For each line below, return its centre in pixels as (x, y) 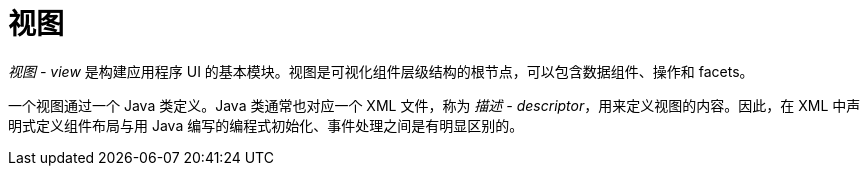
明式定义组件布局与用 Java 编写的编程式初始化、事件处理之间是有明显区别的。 (266, 125)
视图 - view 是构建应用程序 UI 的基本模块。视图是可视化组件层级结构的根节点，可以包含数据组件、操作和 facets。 (381, 71)
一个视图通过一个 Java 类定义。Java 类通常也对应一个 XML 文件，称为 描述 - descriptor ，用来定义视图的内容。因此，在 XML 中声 (434, 105)
